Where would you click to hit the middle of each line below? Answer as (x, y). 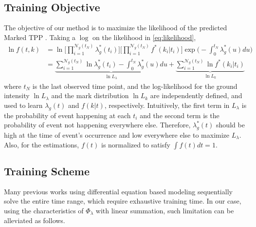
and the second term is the (180, 115)
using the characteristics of (44, 210)
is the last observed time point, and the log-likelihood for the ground (135, 86)
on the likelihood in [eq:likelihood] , (144, 37)
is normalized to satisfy (136, 144)
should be (230, 125)
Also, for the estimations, (42, 144)
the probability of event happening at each (67, 115)
